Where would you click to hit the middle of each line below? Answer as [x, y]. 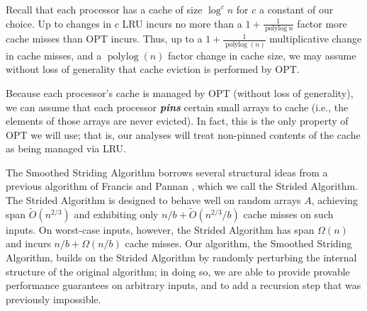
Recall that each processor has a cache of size [104, 9]
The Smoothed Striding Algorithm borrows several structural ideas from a [167, 172]
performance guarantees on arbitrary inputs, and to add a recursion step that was [183, 285]
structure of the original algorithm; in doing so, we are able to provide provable [178, 271]
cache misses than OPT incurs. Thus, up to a [104, 39]
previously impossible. [53, 299]
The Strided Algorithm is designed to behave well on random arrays [153, 200]
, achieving [335, 200]
